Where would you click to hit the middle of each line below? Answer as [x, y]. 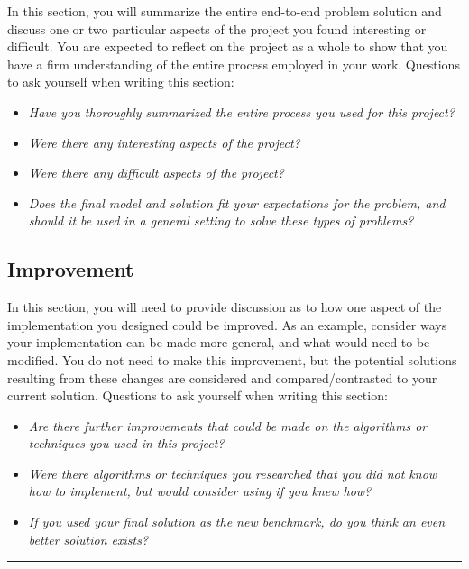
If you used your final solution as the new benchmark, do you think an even [237, 522]
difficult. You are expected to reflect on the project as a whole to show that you [228, 46]
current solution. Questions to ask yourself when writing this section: [198, 395]
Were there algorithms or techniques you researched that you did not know [233, 473]
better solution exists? [88, 539]
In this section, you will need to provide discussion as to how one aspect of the [225, 307]
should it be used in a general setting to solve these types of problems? [221, 220]
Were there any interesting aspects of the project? [164, 142]
